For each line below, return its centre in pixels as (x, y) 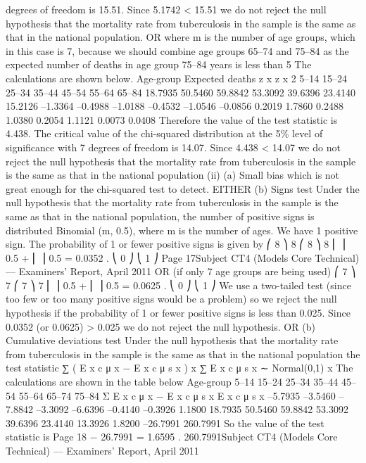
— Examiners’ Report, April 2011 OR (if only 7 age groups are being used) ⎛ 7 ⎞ (181, 271)
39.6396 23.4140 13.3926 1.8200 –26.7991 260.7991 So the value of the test (165, 423)
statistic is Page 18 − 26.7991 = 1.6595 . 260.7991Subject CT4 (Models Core (172, 437)
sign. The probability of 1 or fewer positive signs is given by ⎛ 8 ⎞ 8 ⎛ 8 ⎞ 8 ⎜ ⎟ (176, 244)
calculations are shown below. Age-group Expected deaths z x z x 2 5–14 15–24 (177, 78)
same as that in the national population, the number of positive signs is (160, 216)
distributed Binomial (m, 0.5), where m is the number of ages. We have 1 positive (182, 230)
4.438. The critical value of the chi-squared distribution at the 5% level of (164, 133)
